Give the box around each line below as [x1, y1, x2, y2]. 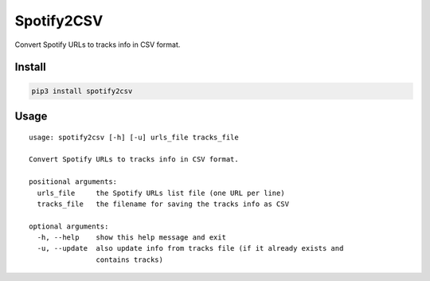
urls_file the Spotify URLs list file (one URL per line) [37, 188, 286, 197]
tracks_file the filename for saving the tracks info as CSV [37, 199, 290, 209]
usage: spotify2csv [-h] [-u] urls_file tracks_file [29, 132, 239, 142]
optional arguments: [29, 221, 109, 231]
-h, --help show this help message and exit [37, 233, 227, 242]
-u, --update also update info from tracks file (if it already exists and [37, 244, 344, 253]
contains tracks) [96, 255, 163, 264]
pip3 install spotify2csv [31, 86, 133, 96]
